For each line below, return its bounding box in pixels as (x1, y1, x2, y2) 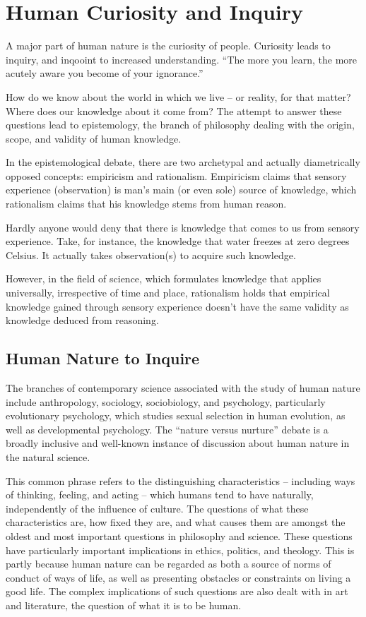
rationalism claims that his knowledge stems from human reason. (6, 196, 287, 211)
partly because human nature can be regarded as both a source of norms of (6, 556, 331, 571)
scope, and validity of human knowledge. (6, 131, 182, 145)
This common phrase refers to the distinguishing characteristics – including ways (6, 473, 355, 488)
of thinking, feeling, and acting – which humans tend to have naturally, (6, 487, 314, 502)
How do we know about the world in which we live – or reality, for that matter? (6, 89, 351, 104)
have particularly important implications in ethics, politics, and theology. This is (6, 542, 355, 557)
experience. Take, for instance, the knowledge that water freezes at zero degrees (6, 234, 350, 248)
